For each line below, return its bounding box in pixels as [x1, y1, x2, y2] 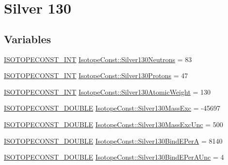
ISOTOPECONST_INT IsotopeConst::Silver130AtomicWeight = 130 [4, 86, 211, 97]
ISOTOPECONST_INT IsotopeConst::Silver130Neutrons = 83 [4, 54, 192, 64]
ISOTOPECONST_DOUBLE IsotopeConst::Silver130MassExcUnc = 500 [4, 119, 223, 129]
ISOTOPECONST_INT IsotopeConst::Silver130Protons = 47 [4, 70, 188, 81]
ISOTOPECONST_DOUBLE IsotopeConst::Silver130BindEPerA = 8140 [4, 135, 223, 146]
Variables [4, 31, 51, 46]
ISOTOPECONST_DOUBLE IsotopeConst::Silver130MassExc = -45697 [4, 103, 220, 113]
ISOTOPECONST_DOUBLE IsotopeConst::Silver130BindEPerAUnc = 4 [4, 152, 224, 162]
